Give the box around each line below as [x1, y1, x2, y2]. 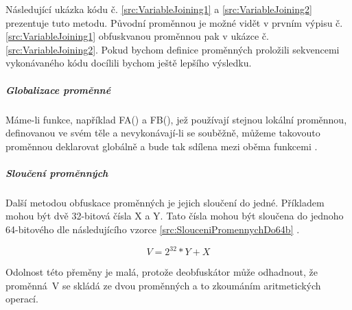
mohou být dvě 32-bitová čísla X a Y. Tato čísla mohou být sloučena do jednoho [5, 208, 344, 223]
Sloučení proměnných [5, 165, 108, 180]
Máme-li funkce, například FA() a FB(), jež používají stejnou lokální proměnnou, [5, 112, 347, 126]
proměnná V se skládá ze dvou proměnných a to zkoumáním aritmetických [5, 278, 321, 292]
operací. [5, 291, 38, 306]
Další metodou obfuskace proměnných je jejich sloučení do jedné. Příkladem [5, 195, 325, 209]
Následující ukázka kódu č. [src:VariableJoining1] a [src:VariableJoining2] [5, 2, 312, 16]
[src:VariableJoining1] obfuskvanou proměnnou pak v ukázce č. [5, 29, 269, 43]
